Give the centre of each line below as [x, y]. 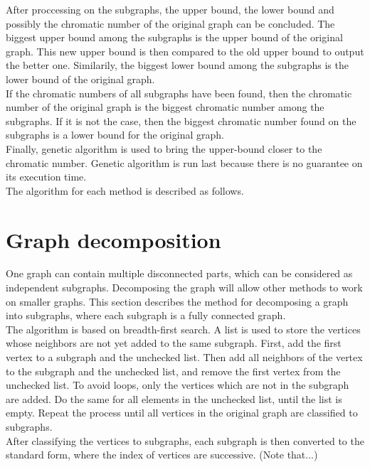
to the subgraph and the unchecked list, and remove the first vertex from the [173, 371]
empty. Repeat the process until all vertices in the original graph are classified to [182, 413]
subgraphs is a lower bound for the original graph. [115, 135]
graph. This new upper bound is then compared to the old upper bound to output [185, 51]
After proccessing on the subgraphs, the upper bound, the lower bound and [170, 9]
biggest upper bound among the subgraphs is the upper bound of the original [174, 37]
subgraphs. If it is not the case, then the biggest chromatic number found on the [181, 120]
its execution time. [46, 177]
